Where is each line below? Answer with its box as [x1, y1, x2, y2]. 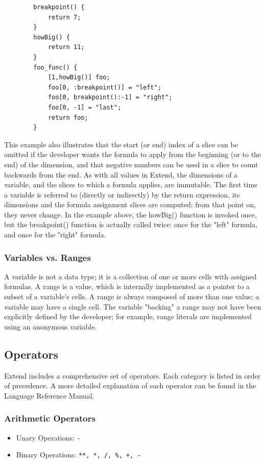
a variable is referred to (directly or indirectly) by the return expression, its [4, 189, 240, 200]
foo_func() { [33, 63, 78, 71]
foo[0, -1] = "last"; [47, 103, 122, 111]
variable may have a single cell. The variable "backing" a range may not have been [4, 301, 261, 312]
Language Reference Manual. [4, 390, 94, 401]
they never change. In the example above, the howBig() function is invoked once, [4, 209, 257, 219]
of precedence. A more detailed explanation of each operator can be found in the [4, 380, 256, 391]
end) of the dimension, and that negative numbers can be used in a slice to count [4, 159, 258, 169]
